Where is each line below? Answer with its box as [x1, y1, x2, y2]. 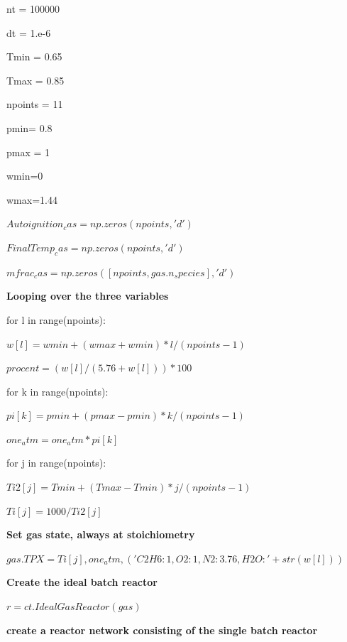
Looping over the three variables [6, 288, 169, 303]
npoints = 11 [6, 97, 63, 111]
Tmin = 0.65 [6, 49, 62, 64]
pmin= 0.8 [6, 120, 53, 135]
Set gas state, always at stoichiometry [6, 527, 195, 542]
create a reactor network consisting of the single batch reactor [6, 622, 318, 637]
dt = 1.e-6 [6, 25, 51, 40]
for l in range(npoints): [6, 312, 106, 327]
